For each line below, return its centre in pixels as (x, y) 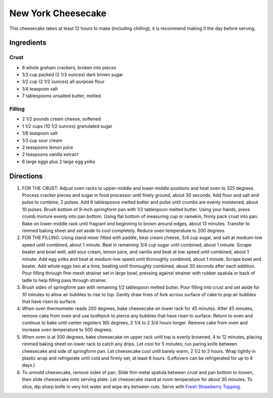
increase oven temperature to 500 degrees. (67, 330)
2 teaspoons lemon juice (48, 147)
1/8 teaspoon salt (40, 133)
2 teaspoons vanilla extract (50, 154)
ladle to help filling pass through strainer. (64, 280)
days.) (29, 365)
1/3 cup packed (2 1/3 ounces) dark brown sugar (73, 75)
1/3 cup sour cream (42, 140)
